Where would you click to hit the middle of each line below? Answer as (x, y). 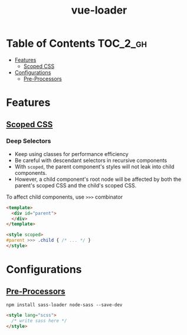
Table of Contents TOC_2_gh (77, 43)
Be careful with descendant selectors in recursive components (91, 160)
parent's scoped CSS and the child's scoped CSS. (76, 185)
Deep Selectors (29, 141)
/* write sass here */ (39, 321)
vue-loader (99, 10)
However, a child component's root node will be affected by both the (98, 179)
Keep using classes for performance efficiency (71, 154)
